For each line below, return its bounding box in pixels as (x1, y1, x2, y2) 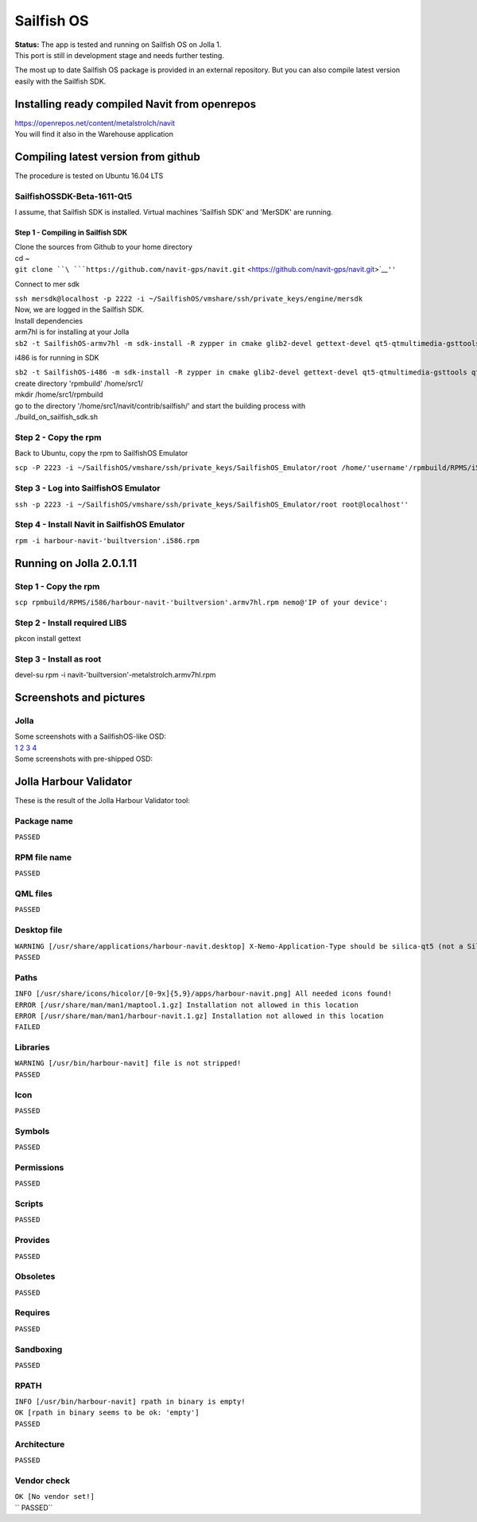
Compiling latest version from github (14, 149, 200, 163)
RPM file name (14, 852, 72, 863)
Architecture (14, 1439, 65, 1450)
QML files (14, 888, 53, 899)
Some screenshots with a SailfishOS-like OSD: (14, 732, 167, 741)
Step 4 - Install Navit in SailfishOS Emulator (14, 519, 185, 530)
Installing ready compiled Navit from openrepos (14, 97, 257, 111)
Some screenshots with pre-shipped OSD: (14, 754, 153, 763)
